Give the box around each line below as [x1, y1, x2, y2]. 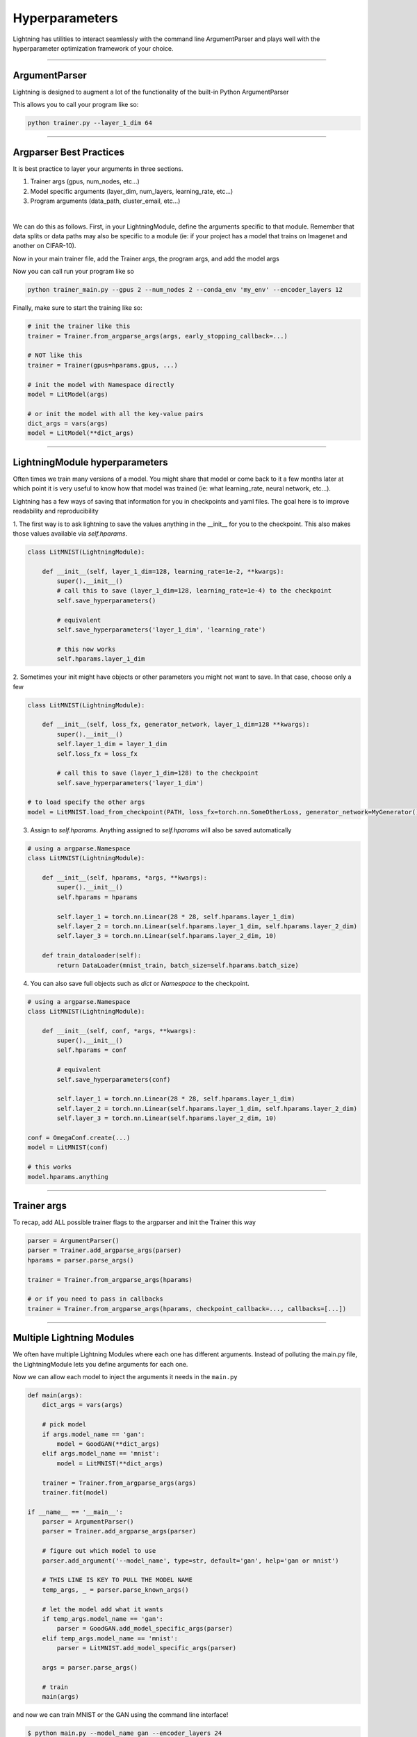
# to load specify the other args [27, 798, 145, 806]
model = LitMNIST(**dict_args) [56, 1459, 163, 1467]
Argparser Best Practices [13, 146, 125, 158]
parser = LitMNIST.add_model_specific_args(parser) [56, 1644, 237, 1652]
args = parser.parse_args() [42, 1663, 138, 1671]
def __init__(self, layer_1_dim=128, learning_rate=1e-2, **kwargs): [42, 567, 284, 575]
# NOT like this [27, 352, 83, 359]
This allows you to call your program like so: [13, 101, 139, 109]
